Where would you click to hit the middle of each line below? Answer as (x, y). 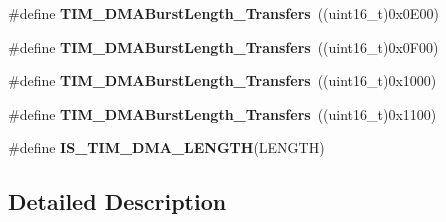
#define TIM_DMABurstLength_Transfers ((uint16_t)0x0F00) (223, 46)
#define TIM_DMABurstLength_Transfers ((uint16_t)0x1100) (222, 113)
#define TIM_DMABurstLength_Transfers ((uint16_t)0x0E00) (223, 13)
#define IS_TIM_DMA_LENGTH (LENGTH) (166, 147)
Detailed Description (117, 201)
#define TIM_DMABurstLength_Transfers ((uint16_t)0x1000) (222, 80)
